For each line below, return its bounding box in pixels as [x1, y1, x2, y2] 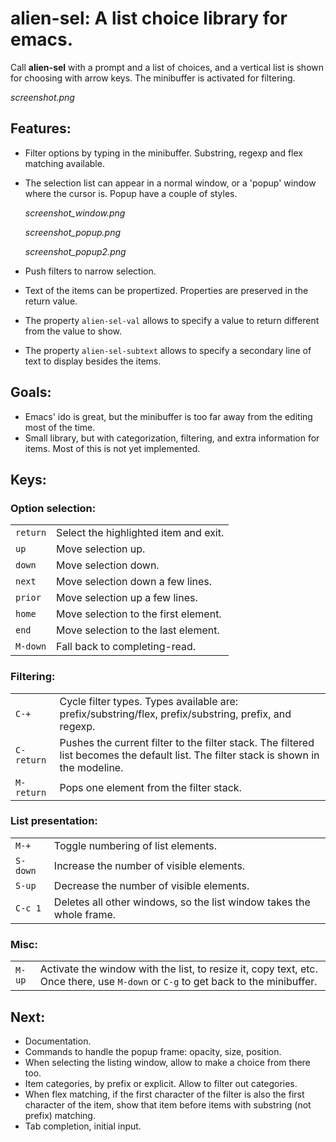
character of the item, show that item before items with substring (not [24, 1098, 312, 1111]
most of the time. [24, 421, 96, 433]
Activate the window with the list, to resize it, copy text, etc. [39, 962, 318, 976]
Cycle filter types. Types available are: [59, 694, 239, 708]
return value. [24, 295, 78, 307]
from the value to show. [24, 325, 123, 337]
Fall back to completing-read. [56, 640, 197, 654]
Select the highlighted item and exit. [56, 526, 225, 540]
